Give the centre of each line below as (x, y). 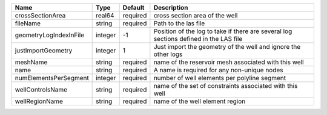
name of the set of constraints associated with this (226, 86)
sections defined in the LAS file (198, 39)
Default (134, 8)
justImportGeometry (44, 50)
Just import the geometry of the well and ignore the (227, 47)
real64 (105, 15)
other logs (168, 54)
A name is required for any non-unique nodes (219, 70)
